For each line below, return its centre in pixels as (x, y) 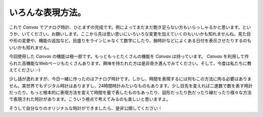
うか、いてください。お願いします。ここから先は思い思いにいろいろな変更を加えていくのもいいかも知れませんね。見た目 (130, 33)
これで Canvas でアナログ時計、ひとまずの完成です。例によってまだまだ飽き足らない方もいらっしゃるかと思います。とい (130, 27)
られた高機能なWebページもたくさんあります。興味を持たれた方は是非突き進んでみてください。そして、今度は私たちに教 (130, 63)
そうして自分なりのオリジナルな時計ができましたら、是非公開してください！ (86, 108)
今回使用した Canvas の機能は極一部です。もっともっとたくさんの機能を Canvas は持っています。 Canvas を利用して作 (129, 56)
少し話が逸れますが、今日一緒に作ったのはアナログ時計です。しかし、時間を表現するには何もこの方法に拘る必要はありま (130, 79)
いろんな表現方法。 (47, 13)
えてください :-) (25, 70)
